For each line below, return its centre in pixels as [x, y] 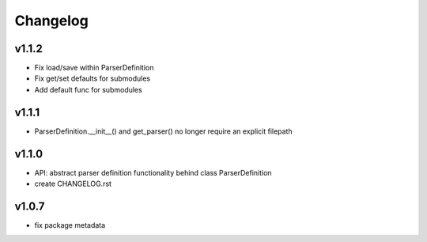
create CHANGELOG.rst [73, 184]
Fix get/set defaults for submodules [92, 78]
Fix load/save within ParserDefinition [94, 68]
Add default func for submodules [88, 89]
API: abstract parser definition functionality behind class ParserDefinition [153, 172]
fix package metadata [70, 225]
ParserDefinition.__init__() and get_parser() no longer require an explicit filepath [163, 131]
